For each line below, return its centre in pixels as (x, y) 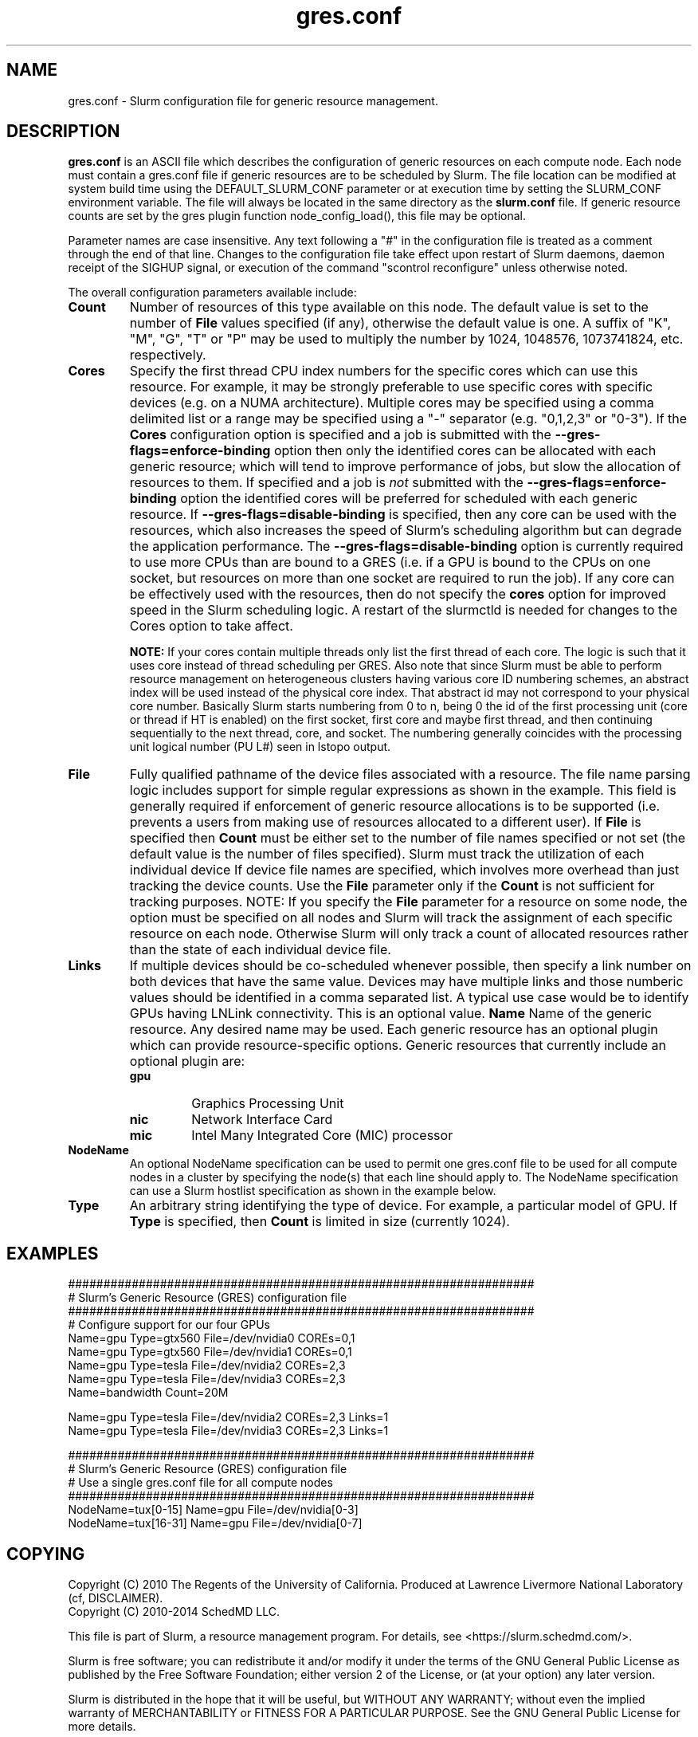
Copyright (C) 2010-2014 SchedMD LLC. (174, 1612)
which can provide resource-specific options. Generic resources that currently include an (398, 1045)
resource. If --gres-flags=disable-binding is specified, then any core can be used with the (403, 515)
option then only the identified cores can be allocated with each (465, 451)
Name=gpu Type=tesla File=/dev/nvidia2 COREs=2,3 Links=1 (228, 1417)
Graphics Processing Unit (268, 1104)
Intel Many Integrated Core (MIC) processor (322, 1136)
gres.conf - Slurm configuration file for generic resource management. (253, 100)
